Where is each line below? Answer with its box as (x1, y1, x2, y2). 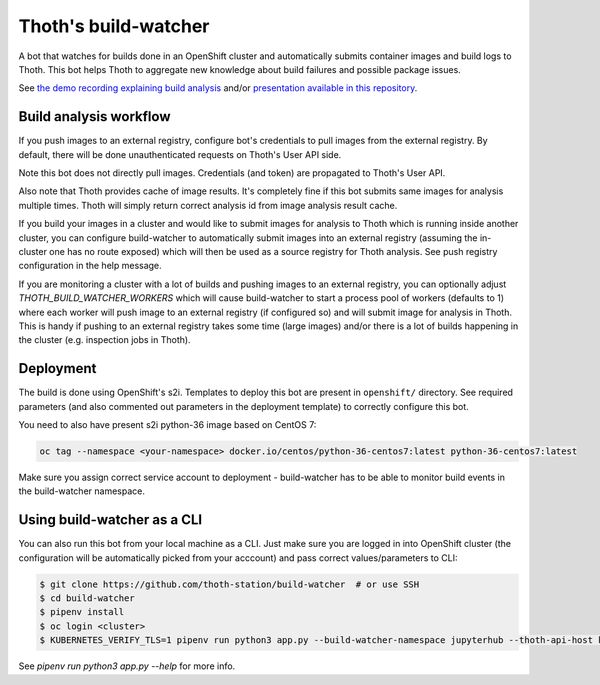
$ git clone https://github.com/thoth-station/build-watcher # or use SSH (39, 578, 420, 590)
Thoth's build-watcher (18, 15, 210, 37)
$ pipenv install (39, 606, 125, 618)
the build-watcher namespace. (18, 485, 145, 497)
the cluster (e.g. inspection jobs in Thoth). (18, 334, 191, 346)
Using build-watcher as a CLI (18, 511, 203, 529)
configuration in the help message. (18, 260, 162, 272)
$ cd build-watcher (39, 593, 135, 604)
